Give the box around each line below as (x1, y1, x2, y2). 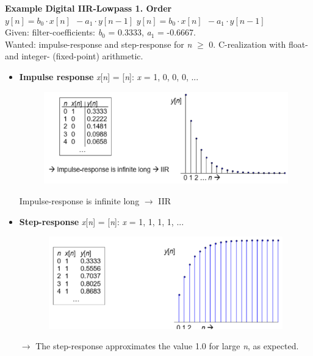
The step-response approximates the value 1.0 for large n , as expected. (35, 339, 299, 352)
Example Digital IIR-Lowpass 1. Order (5, 2, 172, 14)
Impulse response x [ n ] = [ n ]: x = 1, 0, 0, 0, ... (19, 70, 199, 83)
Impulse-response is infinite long (19, 195, 140, 207)
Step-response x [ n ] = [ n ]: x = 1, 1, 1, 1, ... (19, 215, 184, 228)
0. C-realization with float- (209, 37, 308, 50)
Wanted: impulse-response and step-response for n (5, 37, 192, 50)
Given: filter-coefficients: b (5, 26, 103, 39)
